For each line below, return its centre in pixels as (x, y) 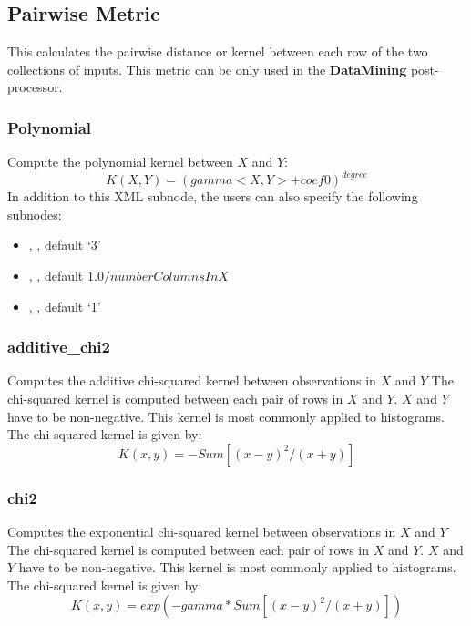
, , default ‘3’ (65, 245)
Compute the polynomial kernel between (120, 162)
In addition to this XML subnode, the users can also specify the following (213, 196)
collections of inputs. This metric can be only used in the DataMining (207, 69)
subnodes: (35, 214)
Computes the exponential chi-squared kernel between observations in (202, 532)
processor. (35, 87)
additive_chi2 (59, 347)
